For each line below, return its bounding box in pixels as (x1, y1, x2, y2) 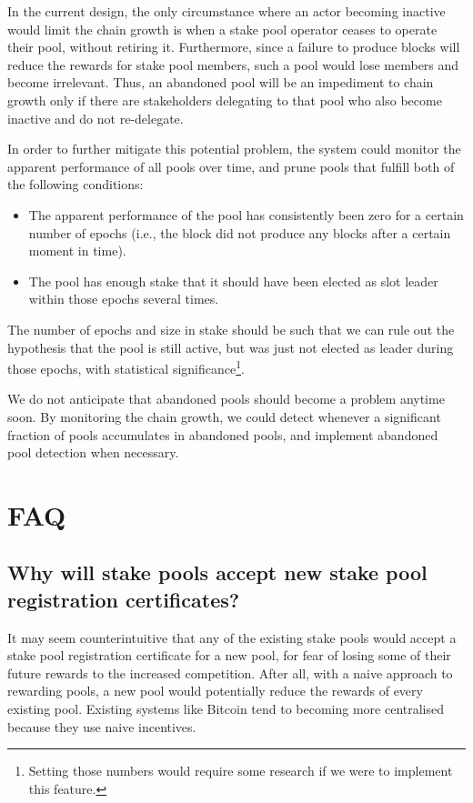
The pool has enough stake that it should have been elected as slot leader (28, 271, 438, 290)
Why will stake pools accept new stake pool (7, 558, 428, 587)
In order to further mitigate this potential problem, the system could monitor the (7, 139, 461, 158)
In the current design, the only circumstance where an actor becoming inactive (7, 2, 446, 20)
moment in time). (28, 241, 126, 260)
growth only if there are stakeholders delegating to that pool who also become (7, 90, 442, 109)
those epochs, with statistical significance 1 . (7, 356, 245, 377)
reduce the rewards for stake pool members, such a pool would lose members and (7, 55, 459, 74)
